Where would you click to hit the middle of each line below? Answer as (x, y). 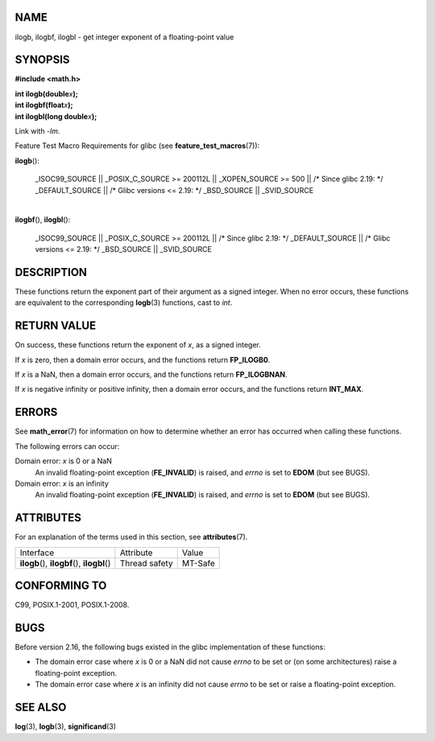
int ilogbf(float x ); (44, 105)
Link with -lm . (37, 131)
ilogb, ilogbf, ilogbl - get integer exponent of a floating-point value (124, 37)
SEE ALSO (41, 708)
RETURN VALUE (56, 326)
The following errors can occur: (67, 446)
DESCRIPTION (51, 272)
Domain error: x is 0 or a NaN (64, 461)
